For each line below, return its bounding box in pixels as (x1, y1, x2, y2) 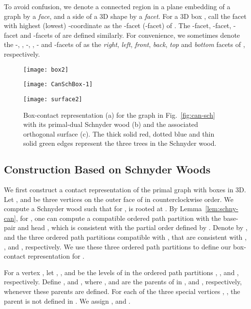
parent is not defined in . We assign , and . (4, 295, 131, 306)
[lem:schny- (205, 203, 238, 214)
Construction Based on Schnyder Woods (4, 162, 211, 177)
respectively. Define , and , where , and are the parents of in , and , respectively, (4, 277, 242, 287)
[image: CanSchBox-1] (23, 81, 93, 88)
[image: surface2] (23, 95, 82, 103)
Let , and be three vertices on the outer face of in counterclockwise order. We (4, 194, 234, 204)
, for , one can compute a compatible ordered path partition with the (16, 213, 221, 223)
